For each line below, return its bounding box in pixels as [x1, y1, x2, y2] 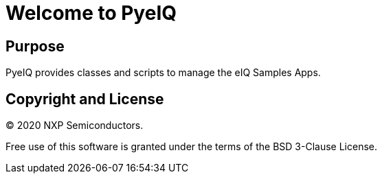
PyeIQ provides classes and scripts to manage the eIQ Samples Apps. [5, 67, 321, 79]
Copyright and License [5, 90, 164, 108]
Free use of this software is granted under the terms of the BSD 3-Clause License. [5, 141, 378, 153]
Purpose [5, 37, 65, 55]
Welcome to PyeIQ [5, 1, 177, 25]
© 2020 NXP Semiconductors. [5, 119, 144, 132]
